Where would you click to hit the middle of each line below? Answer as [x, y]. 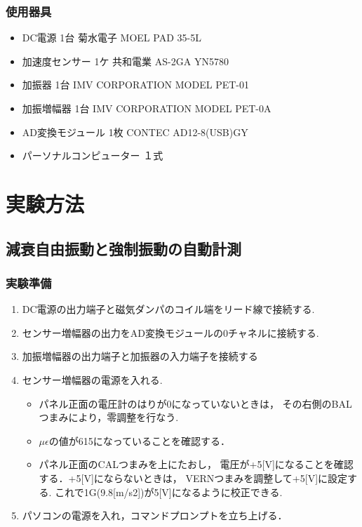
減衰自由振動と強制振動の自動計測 [123, 248]
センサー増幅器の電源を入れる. [92, 379]
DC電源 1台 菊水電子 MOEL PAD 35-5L [112, 38]
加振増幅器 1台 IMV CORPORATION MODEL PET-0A [147, 108]
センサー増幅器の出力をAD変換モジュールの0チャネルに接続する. [170, 332]
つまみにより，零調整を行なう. [109, 417]
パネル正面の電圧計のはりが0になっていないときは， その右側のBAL [195, 403]
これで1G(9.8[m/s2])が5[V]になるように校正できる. [169, 492]
